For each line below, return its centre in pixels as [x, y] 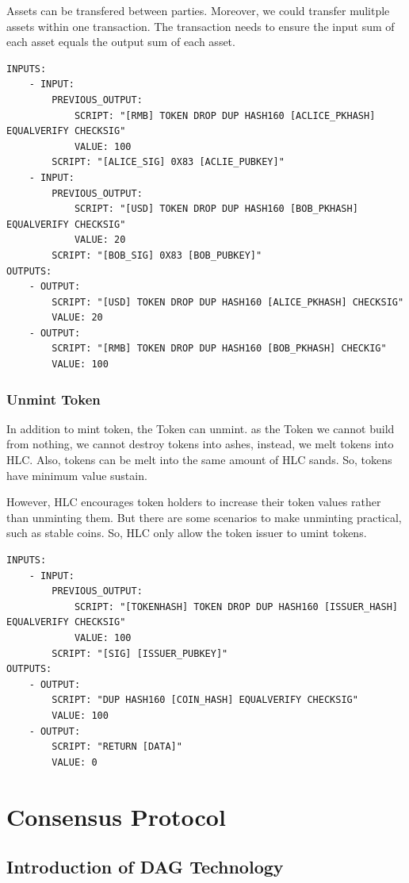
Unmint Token [54, 399]
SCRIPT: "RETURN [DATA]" [117, 747]
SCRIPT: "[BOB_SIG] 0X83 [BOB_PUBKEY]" [157, 255]
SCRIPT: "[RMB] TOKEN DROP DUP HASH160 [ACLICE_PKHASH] [225, 115]
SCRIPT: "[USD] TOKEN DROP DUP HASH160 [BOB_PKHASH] [216, 209]
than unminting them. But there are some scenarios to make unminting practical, [204, 517]
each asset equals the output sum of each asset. [121, 42]
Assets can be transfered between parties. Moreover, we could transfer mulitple [198, 10]
